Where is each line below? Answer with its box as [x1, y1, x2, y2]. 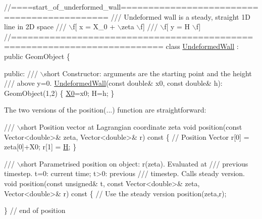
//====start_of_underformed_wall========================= [4, 2, 258, 12]
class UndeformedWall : [166, 41, 239, 51]
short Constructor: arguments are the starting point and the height [44, 68, 252, 78]
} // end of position [4, 205, 66, 215]
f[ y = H [164, 21, 190, 32]
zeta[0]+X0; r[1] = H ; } [4, 141, 77, 152]
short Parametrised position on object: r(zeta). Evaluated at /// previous [21, 158, 248, 169]
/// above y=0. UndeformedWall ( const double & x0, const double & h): [4, 78, 223, 88]
